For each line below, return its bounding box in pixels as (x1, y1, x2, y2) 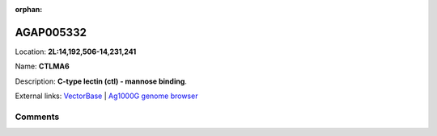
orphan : (15, 5, 43, 14)
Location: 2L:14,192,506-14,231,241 (15, 47, 137, 56)
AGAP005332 (15, 25, 87, 39)
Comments (15, 111, 60, 122)
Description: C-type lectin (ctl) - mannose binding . (15, 76, 188, 86)
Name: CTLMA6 (15, 61, 70, 72)
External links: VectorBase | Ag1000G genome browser (15, 91, 198, 101)
